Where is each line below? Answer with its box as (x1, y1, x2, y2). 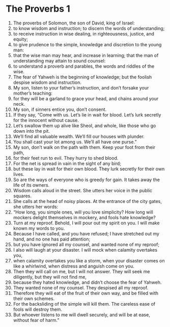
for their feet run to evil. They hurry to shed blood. (13, 155, 119, 161)
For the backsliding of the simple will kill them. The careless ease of (13, 301, 156, 307)
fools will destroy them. (13, 306, 63, 312)
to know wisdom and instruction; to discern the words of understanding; (13, 25, 165, 31)
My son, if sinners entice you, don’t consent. (13, 106, 107, 112)
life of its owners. (13, 182, 50, 188)
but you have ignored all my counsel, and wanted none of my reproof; (13, 241, 160, 247)
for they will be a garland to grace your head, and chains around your (13, 95, 159, 102)
